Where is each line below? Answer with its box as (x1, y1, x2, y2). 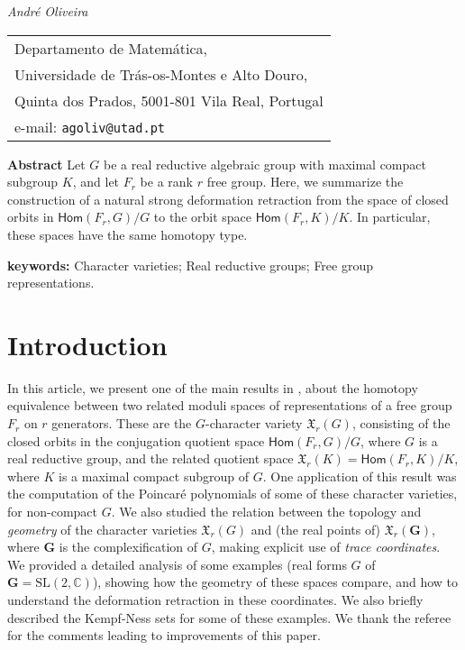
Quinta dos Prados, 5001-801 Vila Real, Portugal (14, 89, 324, 111)
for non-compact (7, 502, 97, 521)
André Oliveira (7, 2, 88, 20)
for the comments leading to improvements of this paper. (7, 626, 321, 645)
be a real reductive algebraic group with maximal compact (104, 154, 426, 173)
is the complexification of (59, 537, 198, 556)
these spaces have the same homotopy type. (7, 224, 248, 243)
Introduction (7, 325, 168, 362)
